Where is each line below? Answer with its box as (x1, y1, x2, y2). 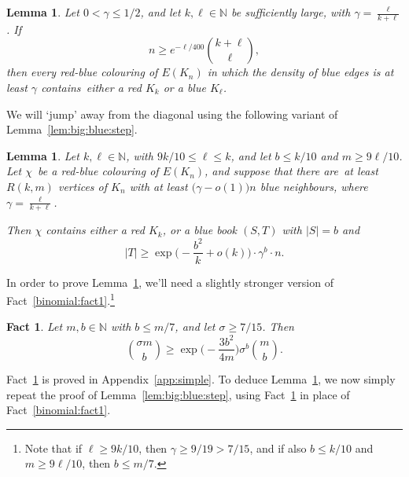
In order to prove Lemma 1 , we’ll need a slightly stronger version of (6, 273, 333, 290)
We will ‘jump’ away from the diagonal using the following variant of (6, 105, 338, 122)
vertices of (57, 178, 108, 194)
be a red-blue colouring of (38, 163, 159, 179)
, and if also (249, 439, 307, 456)
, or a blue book (162, 222, 237, 238)
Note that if (24, 439, 83, 456)
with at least (129, 178, 188, 194)
